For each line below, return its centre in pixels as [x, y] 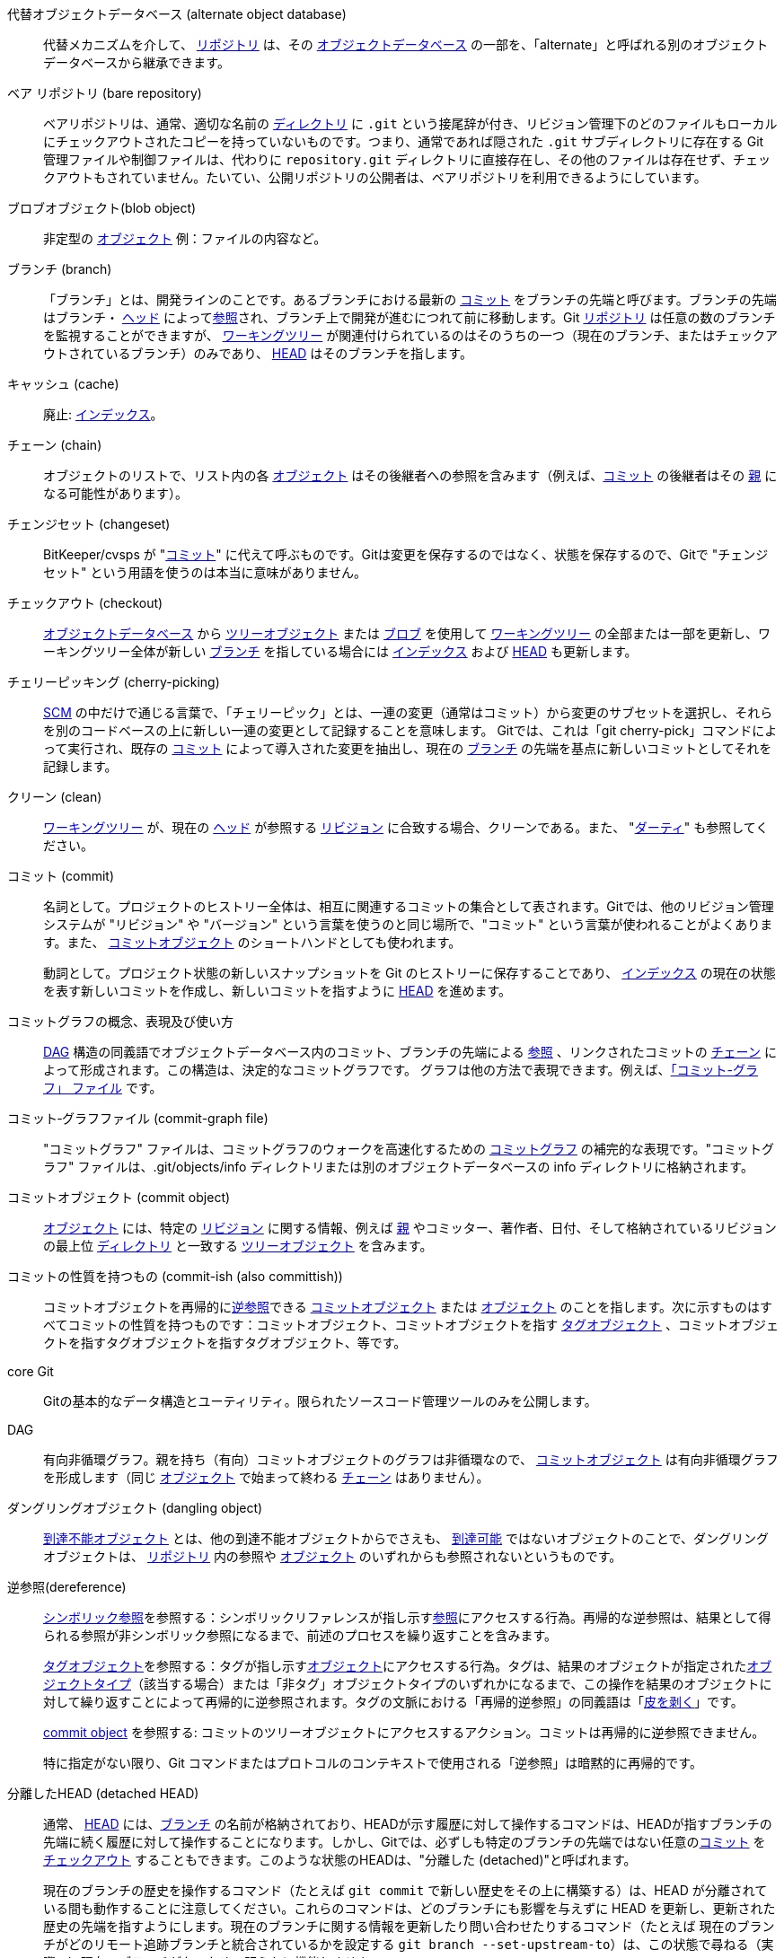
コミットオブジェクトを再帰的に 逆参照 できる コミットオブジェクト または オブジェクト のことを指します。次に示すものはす [408, 1307]
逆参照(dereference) [67, 1587]
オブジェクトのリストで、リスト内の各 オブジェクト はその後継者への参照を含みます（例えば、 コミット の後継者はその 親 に [410, 475]
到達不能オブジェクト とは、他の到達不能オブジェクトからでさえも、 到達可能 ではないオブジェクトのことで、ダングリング [406, 1538]
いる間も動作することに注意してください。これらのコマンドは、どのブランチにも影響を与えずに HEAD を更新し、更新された [410, 1908]
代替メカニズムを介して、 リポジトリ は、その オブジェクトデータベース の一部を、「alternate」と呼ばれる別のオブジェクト [406, 44]
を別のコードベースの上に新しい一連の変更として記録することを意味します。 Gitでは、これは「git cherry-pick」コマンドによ [410, 730]
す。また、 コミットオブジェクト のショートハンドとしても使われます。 [252, 942]
